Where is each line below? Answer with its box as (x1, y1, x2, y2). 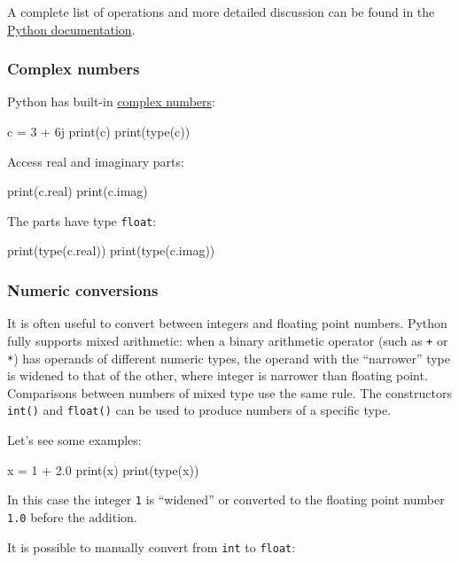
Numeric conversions (7, 278, 159, 301)
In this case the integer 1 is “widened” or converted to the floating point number (7, 490, 445, 509)
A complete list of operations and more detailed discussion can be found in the (7, 3, 435, 20)
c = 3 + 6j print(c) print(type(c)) (7, 122, 191, 140)
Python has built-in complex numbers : (7, 92, 215, 111)
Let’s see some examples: (7, 431, 142, 449)
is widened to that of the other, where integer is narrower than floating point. (7, 366, 428, 385)
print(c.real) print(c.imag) (7, 182, 148, 200)
